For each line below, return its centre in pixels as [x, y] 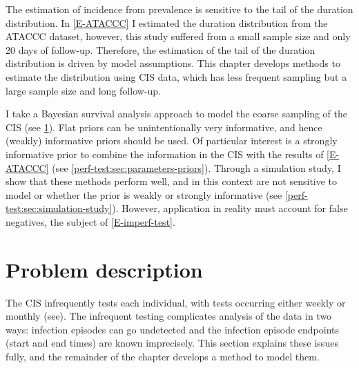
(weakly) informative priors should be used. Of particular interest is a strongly [172, 141]
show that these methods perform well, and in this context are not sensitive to [172, 181]
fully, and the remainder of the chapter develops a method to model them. [163, 356]
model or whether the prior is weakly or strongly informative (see [144, 194]
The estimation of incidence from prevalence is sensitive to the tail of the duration [179, 9]
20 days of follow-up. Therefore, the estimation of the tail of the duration [161, 49]
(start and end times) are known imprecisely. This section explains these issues [172, 343]
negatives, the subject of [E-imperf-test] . [90, 221]
